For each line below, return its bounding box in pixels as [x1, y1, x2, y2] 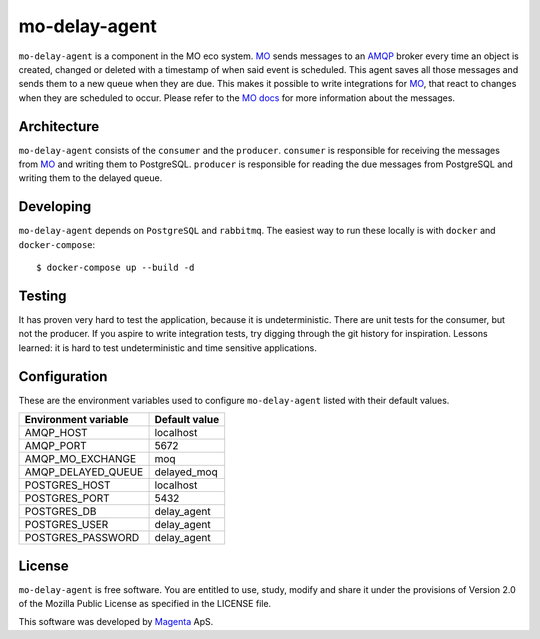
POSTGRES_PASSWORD [24, 531, 140, 545]
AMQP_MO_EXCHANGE [24, 452, 137, 466]
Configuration [18, 368, 108, 385]
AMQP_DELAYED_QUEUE [24, 465, 144, 479]
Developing [18, 198, 92, 215]
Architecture [18, 118, 100, 135]
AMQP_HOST [24, 426, 89, 440]
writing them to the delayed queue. [18, 172, 163, 184]
